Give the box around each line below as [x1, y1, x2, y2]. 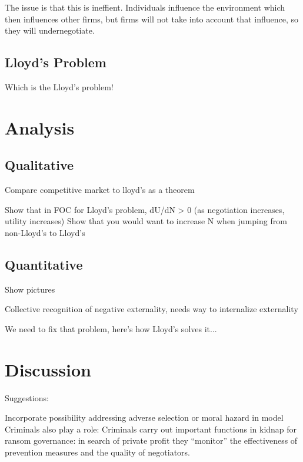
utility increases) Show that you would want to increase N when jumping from [5, 215, 287, 227]
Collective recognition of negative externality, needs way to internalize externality [5, 303, 298, 315]
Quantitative [5, 255, 83, 273]
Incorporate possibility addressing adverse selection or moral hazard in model [5, 411, 284, 424]
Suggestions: [5, 391, 49, 404]
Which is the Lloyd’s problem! [5, 80, 114, 93]
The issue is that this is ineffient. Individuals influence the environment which [5, 1, 285, 13]
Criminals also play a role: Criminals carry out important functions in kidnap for [5, 422, 297, 435]
